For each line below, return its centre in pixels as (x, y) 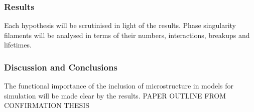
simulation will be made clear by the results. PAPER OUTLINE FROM (115, 95)
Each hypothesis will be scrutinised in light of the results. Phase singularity (120, 25)
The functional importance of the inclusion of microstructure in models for (119, 86)
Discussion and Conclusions (61, 67)
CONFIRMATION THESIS (47, 105)
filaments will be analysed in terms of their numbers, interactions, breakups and (127, 35)
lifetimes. (18, 45)
